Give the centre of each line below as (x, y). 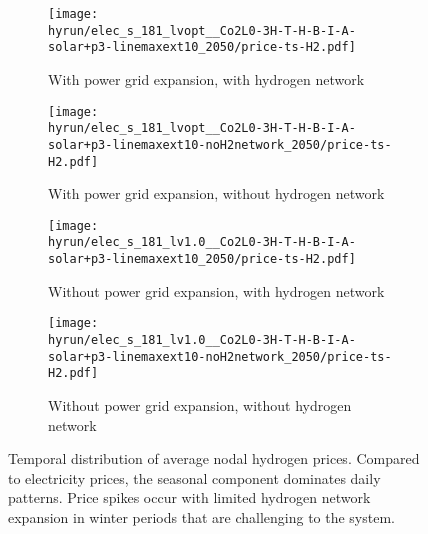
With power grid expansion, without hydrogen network (216, 193)
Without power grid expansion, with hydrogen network (216, 290)
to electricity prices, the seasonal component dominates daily (194, 477)
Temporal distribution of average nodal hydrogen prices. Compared (214, 458)
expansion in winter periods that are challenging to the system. (201, 516)
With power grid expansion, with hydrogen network (206, 78)
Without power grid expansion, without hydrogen (200, 404)
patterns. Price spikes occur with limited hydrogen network (189, 497)
